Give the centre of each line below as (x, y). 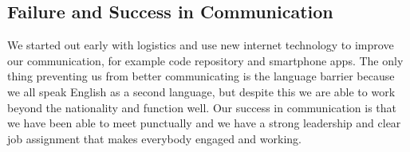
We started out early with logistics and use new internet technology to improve (201, 45)
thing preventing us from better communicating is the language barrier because (201, 76)
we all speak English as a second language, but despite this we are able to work (201, 91)
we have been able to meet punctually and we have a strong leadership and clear (204, 123)
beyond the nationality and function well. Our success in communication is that (202, 107)
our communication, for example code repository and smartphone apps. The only (205, 60)
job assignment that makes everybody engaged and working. (154, 138)
